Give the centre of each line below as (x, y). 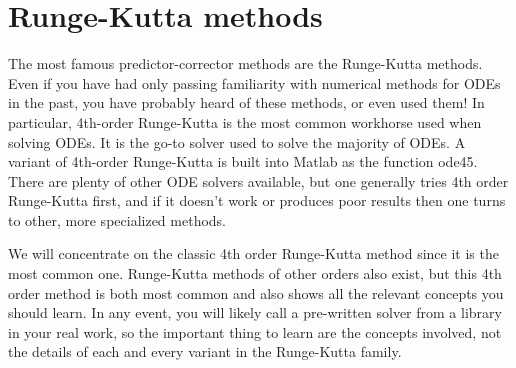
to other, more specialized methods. (117, 219)
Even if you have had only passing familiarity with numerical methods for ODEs (254, 82)
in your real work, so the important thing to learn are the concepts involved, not (255, 331)
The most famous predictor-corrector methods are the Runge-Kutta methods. (245, 63)
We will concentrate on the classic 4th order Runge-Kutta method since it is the (253, 253)
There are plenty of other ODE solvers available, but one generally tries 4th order (258, 180)
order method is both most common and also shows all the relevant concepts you (256, 292)
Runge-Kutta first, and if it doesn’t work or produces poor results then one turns (257, 200)
